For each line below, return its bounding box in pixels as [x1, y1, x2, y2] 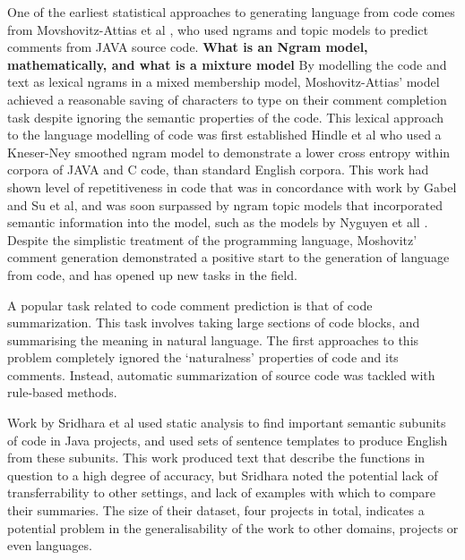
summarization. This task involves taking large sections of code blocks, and [7, 313, 420, 332]
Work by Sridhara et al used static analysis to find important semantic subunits [7, 413, 446, 432]
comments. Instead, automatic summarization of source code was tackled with [7, 365, 435, 384]
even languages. [7, 536, 92, 555]
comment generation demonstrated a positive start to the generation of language [7, 248, 450, 267]
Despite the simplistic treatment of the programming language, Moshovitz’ [7, 230, 418, 249]
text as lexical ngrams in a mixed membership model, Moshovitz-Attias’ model [7, 72, 440, 91]
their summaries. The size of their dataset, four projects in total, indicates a [7, 501, 425, 520]
